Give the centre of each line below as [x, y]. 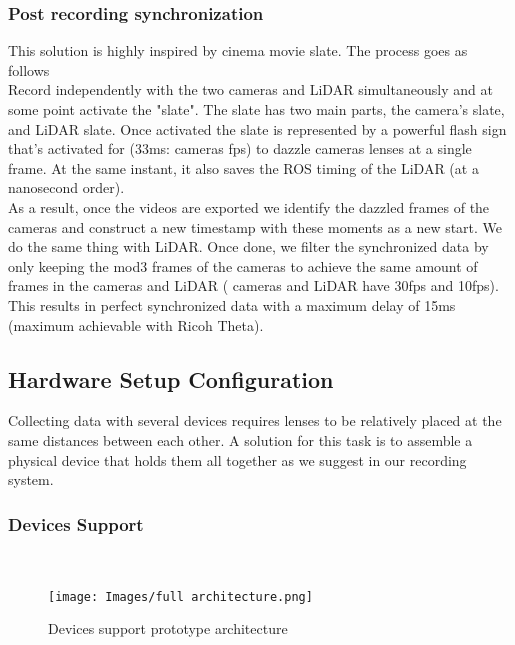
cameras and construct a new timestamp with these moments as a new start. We [255, 226]
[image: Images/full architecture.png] [180, 596]
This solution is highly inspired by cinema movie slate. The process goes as [238, 50]
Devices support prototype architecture [168, 628]
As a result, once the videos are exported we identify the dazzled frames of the [249, 206]
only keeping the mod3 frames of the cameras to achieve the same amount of [243, 265]
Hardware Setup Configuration [171, 378]
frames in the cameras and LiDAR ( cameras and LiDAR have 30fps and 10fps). [253, 285]
